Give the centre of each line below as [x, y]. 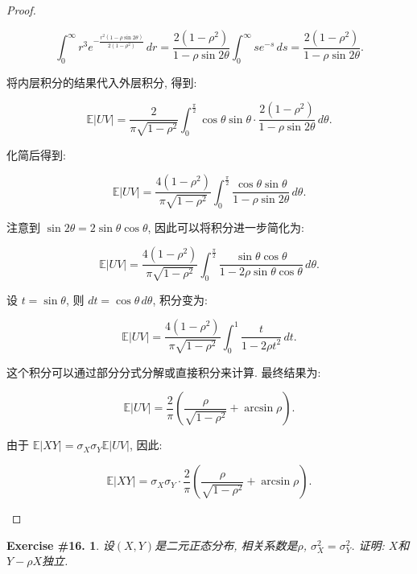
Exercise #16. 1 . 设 [60, 545]
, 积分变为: [180, 299]
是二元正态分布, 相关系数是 [226, 545]
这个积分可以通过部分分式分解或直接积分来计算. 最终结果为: [164, 372]
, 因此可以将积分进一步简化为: [226, 227]
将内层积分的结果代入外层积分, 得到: [102, 82]
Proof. [21, 10]
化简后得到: [36, 154]
